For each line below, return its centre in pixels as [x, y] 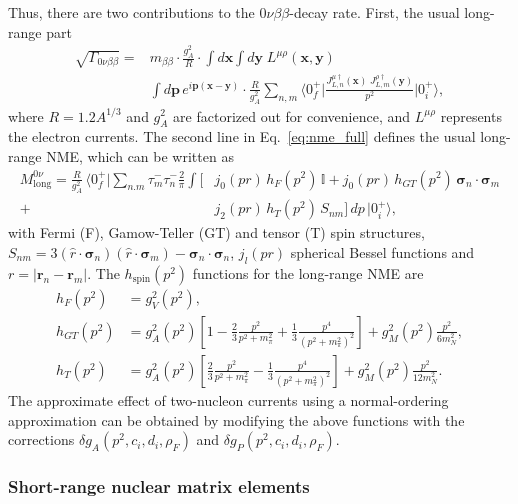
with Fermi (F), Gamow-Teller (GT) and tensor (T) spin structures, [216, 232]
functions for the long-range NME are [308, 272]
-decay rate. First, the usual [374, 12]
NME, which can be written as [140, 155]
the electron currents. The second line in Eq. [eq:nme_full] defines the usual [242, 136]
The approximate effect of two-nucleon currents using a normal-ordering [228, 399]
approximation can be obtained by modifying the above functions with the [236, 419]
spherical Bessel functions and [382, 252]
